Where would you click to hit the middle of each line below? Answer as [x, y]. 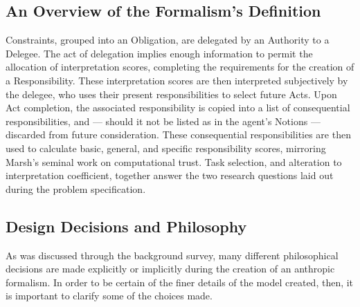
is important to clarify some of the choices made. [109, 296]
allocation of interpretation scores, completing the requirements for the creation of [180, 67]
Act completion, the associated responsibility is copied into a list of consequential [178, 108]
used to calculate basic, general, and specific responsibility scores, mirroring [166, 148]
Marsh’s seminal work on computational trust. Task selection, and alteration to [174, 161]
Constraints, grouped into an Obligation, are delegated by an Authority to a [168, 40]
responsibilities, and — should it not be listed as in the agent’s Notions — [163, 121]
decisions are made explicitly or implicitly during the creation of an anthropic [170, 269]
